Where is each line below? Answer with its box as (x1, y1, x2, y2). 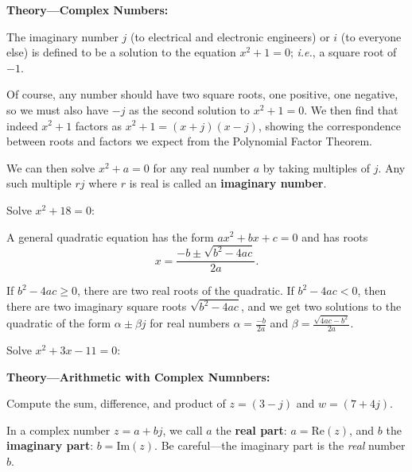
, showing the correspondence (258, 117, 402, 133)
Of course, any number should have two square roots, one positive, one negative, (6, 86, 398, 103)
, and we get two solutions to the (241, 298, 402, 315)
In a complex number (6, 421, 111, 438)
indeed (6, 117, 38, 133)
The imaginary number (6, 28, 119, 44)
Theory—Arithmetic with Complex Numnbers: (6, 368, 270, 385)
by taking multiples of (262, 159, 370, 176)
